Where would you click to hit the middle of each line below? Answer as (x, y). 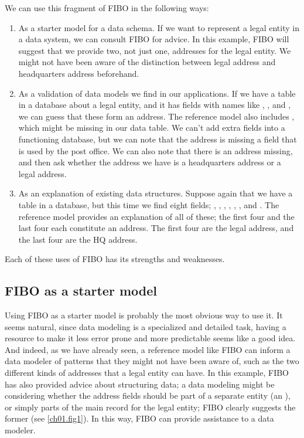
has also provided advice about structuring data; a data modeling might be (140, 384)
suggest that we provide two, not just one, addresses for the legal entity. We (155, 50)
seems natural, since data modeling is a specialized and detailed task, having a (146, 326)
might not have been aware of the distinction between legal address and (147, 62)
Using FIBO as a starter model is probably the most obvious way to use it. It (144, 315)
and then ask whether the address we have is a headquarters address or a (150, 162)
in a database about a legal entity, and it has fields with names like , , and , (155, 105)
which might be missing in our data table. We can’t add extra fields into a (152, 128)
